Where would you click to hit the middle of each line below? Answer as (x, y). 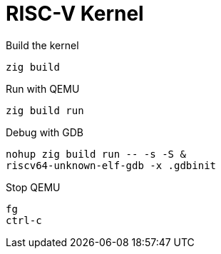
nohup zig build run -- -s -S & (96, 154)
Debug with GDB (45, 132)
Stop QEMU (33, 187)
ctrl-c (24, 220)
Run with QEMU (43, 88)
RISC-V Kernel (75, 14)
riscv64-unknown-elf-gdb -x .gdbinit (111, 165)
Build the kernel (42, 45)
